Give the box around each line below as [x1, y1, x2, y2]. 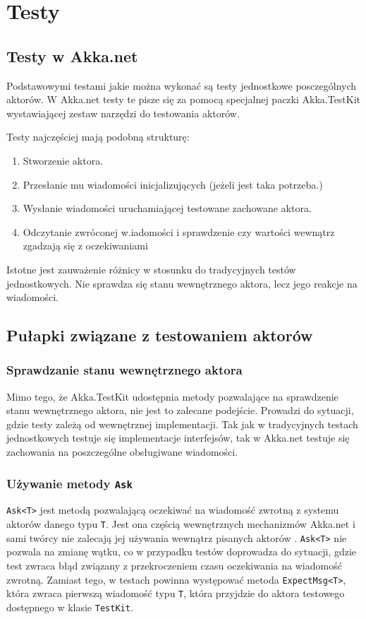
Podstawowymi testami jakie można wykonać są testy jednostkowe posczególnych [6, 78, 357, 93]
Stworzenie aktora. [23, 153, 104, 167]
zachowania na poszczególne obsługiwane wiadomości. [6, 444, 238, 459]
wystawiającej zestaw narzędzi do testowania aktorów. [6, 105, 240, 120]
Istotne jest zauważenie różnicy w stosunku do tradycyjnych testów [6, 261, 296, 276]
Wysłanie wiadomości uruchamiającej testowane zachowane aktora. [23, 201, 312, 216]
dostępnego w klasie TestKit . [6, 599, 133, 614]
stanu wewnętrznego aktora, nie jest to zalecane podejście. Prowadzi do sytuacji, [6, 403, 354, 418]
